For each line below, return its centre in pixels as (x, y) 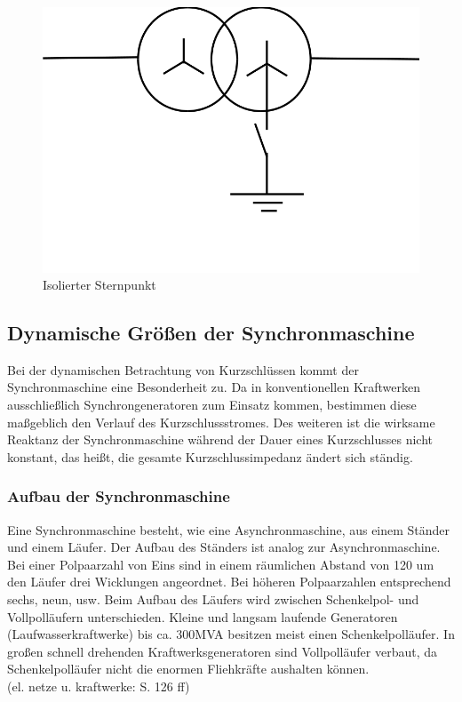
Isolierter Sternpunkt (100, 285)
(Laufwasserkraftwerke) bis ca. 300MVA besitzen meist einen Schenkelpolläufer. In (231, 634)
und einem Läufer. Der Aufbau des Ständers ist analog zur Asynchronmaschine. (224, 547)
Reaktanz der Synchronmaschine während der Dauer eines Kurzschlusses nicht (220, 439)
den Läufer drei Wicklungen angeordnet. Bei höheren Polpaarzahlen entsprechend (229, 582)
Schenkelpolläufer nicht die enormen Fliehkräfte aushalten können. (188, 669)
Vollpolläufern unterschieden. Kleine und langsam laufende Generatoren (203, 616)
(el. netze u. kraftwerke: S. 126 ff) (99, 686)
